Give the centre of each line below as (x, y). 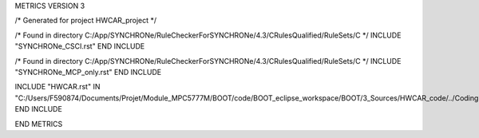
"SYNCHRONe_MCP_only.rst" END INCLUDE (88, 72)
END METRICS (39, 124)
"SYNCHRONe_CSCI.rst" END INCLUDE (80, 46)
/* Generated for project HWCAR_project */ (86, 21)
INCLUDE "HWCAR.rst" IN (57, 87)
